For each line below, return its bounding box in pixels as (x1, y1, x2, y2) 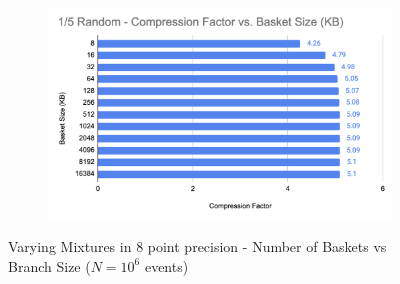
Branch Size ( (8, 255, 91, 276)
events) (144, 255, 189, 276)
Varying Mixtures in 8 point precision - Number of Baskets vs (8, 236, 387, 257)
